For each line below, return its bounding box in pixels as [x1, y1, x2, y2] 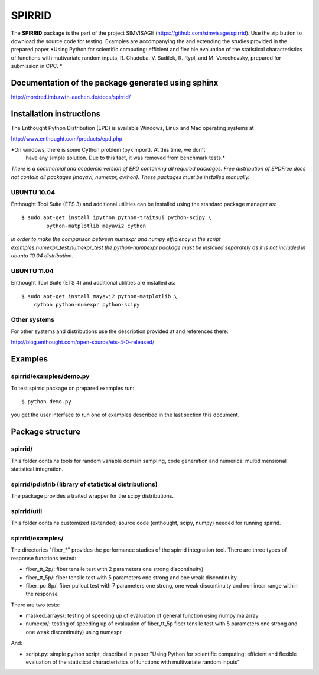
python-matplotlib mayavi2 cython [46, 222, 147, 229]
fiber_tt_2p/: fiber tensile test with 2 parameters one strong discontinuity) [25, 566, 204, 573]
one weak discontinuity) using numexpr [25, 628, 122, 635]
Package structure [11, 427, 81, 437]
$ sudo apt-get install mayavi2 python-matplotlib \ [21, 293, 177, 299]
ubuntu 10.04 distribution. [11, 252, 74, 259]
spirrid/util [11, 507, 43, 515]
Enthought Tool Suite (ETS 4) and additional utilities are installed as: [11, 279, 176, 286]
